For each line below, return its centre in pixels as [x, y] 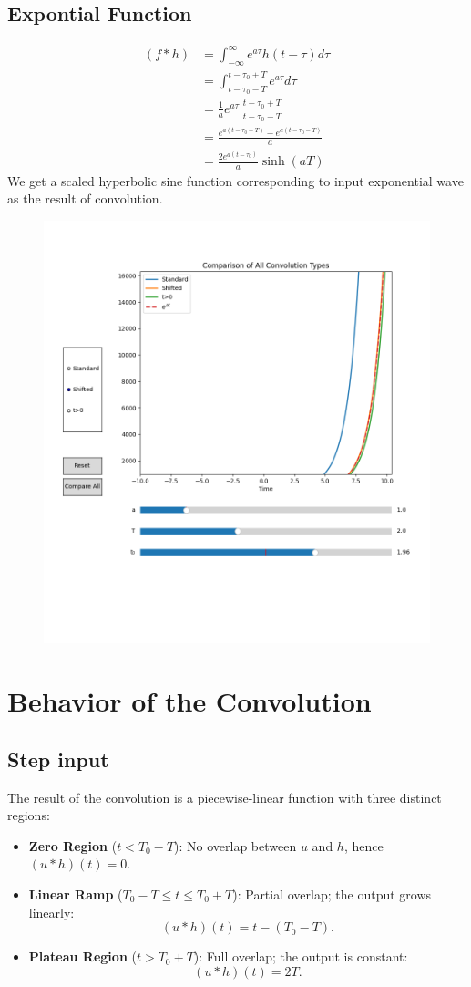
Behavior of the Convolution [189, 701]
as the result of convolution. [85, 198]
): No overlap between [235, 845]
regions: [29, 815]
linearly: [51, 912]
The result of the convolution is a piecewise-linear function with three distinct [225, 797]
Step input [58, 758]
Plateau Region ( [82, 956]
